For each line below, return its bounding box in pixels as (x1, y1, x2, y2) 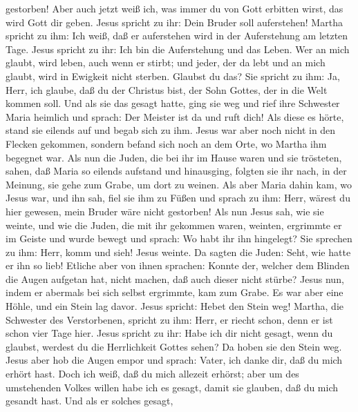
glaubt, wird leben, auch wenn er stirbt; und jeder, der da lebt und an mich (6, 55, 326, 70)
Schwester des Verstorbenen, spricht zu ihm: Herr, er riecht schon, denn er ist (6, 312, 333, 326)
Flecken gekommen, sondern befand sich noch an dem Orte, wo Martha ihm (6, 136, 327, 150)
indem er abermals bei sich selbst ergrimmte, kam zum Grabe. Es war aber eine (6, 285, 343, 300)
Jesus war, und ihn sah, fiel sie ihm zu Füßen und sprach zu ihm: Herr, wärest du (6, 190, 350, 205)
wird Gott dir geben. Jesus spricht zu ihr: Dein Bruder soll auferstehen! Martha (6, 14, 343, 29)
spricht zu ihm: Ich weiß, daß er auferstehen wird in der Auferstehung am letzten (6, 28, 348, 43)
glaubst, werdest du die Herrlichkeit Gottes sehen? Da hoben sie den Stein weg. (6, 339, 342, 353)
